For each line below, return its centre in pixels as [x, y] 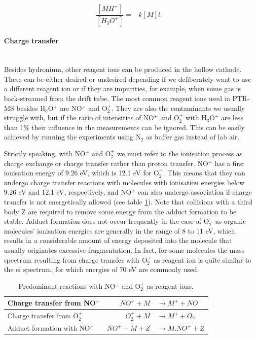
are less [232, 118]
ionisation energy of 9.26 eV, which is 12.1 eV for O [82, 173]
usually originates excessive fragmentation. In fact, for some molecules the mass [124, 250]
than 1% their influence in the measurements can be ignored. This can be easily [125, 127]
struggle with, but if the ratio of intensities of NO [79, 118]
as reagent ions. [170, 286]
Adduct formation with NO [49, 328]
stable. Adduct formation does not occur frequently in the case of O [107, 221]
